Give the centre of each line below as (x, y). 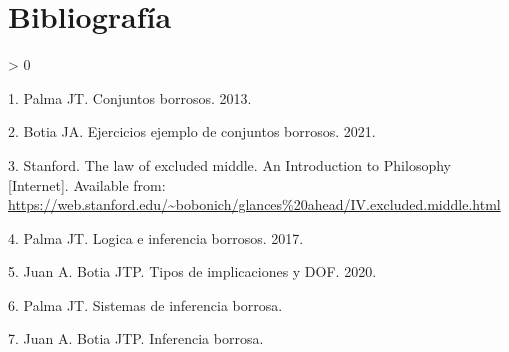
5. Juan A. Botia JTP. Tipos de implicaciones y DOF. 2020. (192, 271)
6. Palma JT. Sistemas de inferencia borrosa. (145, 304)
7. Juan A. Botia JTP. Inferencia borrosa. (136, 338)
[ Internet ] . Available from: (87, 184)
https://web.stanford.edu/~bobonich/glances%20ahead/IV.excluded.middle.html (254, 204)
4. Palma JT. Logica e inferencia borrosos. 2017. (156, 237)
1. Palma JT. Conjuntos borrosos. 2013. (130, 97)
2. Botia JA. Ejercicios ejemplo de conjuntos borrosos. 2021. (192, 131)
